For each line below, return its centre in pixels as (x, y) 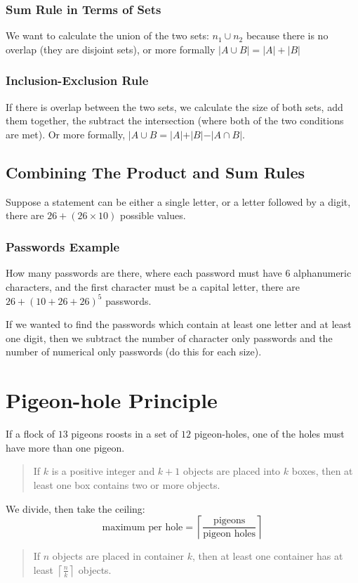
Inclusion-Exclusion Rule (77, 80)
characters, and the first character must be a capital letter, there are (153, 286)
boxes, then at (322, 471)
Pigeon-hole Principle (112, 400)
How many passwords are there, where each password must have (144, 273)
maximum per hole (142, 527)
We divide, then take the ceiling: (75, 508)
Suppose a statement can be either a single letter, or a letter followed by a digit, (178, 201)
